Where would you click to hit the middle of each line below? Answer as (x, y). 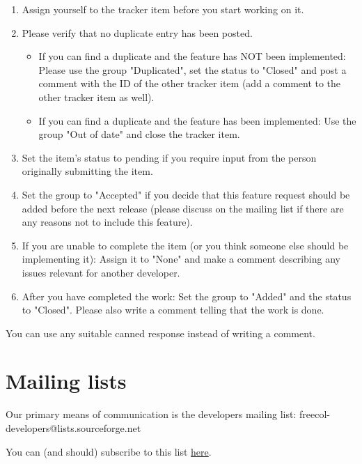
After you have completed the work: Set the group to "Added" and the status (187, 296)
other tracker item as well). (96, 96)
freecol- (315, 414)
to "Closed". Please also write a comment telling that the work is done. (173, 310)
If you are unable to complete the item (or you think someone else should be (185, 245)
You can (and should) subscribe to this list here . (109, 451)
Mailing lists (66, 381)
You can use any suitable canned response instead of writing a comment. (160, 333)
